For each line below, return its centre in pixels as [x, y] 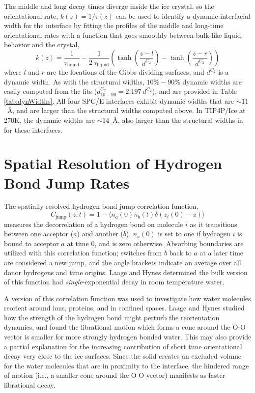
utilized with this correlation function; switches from [83, 253]
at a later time [222, 253]
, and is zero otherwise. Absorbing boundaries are [169, 243]
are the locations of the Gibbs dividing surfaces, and [126, 72]
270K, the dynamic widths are [49, 120]
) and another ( [100, 234]
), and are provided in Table [195, 91]
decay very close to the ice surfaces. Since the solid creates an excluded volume [123, 356]
